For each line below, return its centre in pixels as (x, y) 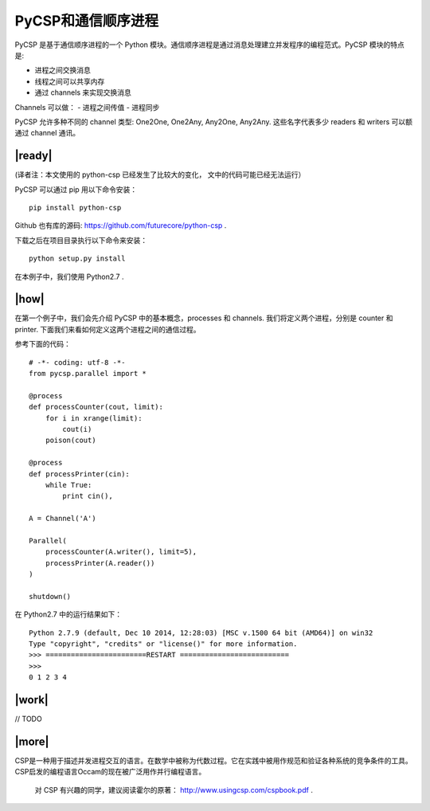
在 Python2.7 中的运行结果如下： (68, 614)
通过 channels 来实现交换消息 (83, 92)
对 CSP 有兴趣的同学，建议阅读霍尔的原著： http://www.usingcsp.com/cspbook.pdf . (174, 789)
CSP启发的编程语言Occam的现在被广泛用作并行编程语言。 (110, 772)
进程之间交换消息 (63, 70)
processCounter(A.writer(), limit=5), (121, 552)
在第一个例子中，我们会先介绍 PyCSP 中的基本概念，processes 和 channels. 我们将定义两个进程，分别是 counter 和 (204, 318)
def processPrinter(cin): (80, 474)
